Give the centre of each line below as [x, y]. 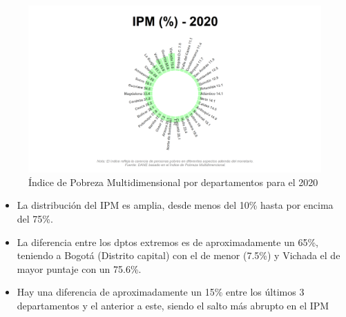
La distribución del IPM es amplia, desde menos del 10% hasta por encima [175, 205]
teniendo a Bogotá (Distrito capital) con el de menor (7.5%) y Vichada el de [179, 255]
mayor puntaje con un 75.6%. [79, 268]
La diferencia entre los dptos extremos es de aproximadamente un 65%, [167, 242]
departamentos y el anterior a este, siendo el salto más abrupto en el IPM [173, 305]
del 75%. [35, 218]
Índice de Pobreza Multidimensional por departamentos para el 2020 [173, 182]
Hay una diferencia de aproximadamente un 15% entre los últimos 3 [161, 292]
